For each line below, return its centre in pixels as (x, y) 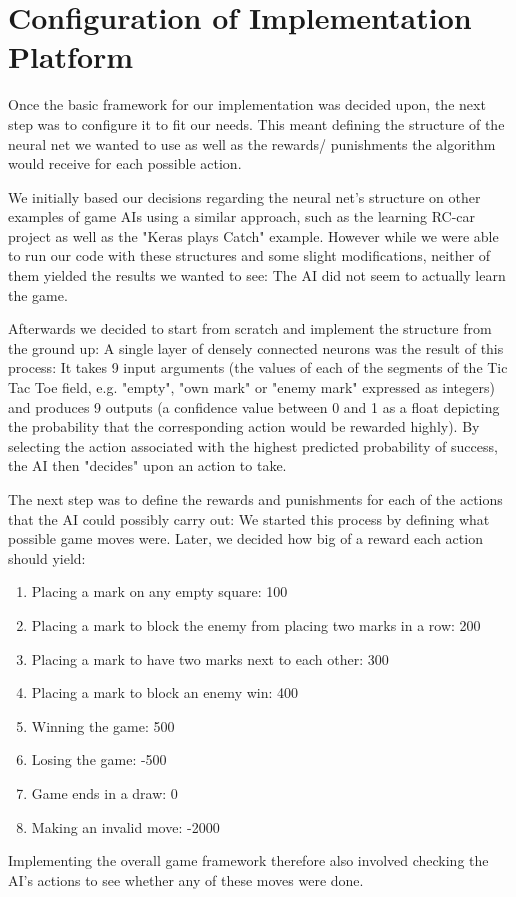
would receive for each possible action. (125, 163)
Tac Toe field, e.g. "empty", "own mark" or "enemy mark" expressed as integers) (251, 387)
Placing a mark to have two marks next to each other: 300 (210, 658)
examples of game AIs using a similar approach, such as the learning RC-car (242, 216)
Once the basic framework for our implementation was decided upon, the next (247, 104)
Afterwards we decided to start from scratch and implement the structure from (250, 328)
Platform (71, 56)
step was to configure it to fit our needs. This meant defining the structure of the (256, 123)
